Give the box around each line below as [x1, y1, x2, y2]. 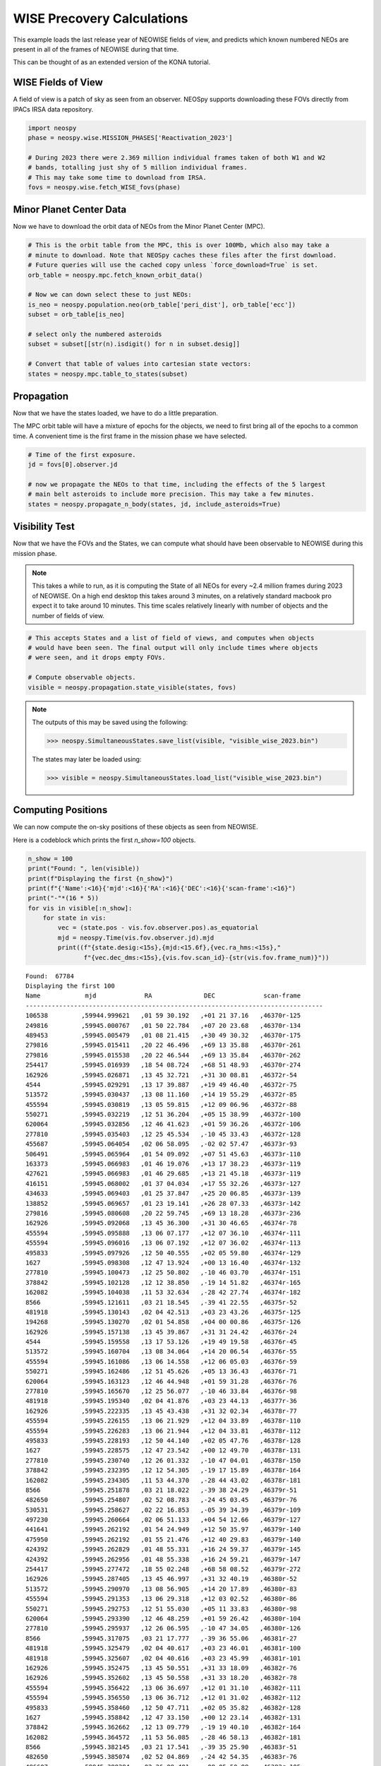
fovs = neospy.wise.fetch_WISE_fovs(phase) [28, 183, 181, 191]
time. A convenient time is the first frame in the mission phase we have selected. [13, 432, 247, 440]
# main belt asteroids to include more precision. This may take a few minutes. [28, 490, 315, 498]
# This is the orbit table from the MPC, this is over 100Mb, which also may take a [28, 241, 329, 249]
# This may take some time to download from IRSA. [28, 173, 207, 182]
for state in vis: [42, 914, 107, 922]
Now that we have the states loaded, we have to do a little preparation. [13, 409, 219, 417]
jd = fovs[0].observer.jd [28, 461, 118, 469]
